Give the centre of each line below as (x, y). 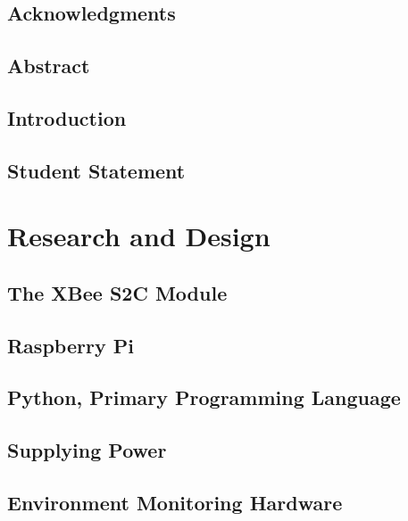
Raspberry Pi (71, 345)
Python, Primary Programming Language (204, 397)
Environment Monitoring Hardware (175, 503)
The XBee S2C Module (117, 292)
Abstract (49, 66)
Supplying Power (87, 450)
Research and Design (139, 236)
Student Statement (96, 170)
